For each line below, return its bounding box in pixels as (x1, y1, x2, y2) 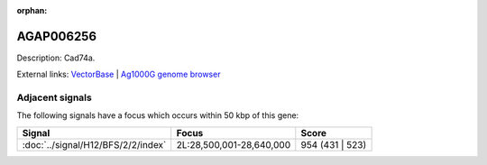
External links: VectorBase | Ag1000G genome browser (16, 69, 221, 80)
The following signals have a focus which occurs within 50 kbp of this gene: (16, 110, 299, 121)
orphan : (16, 5, 48, 15)
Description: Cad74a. (16, 52, 96, 63)
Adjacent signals (16, 91, 92, 104)
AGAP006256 (16, 28, 97, 44)
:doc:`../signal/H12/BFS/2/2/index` (22, 138, 167, 151)
